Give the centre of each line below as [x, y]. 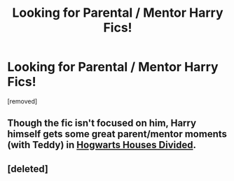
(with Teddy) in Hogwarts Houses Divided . [102, 145]
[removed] [22, 101]
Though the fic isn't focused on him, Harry [102, 123]
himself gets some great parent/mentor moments [117, 134]
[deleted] [28, 169]
